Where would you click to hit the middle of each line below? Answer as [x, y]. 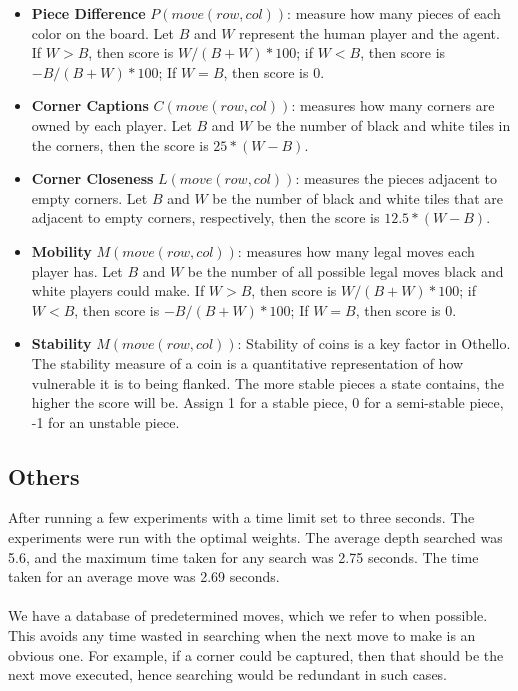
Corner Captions [90, 105]
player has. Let [77, 270]
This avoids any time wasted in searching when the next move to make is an [242, 635]
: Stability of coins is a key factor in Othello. [374, 343]
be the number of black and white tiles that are [357, 197]
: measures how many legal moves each [356, 250]
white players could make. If [118, 290]
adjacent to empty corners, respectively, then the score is [205, 217]
